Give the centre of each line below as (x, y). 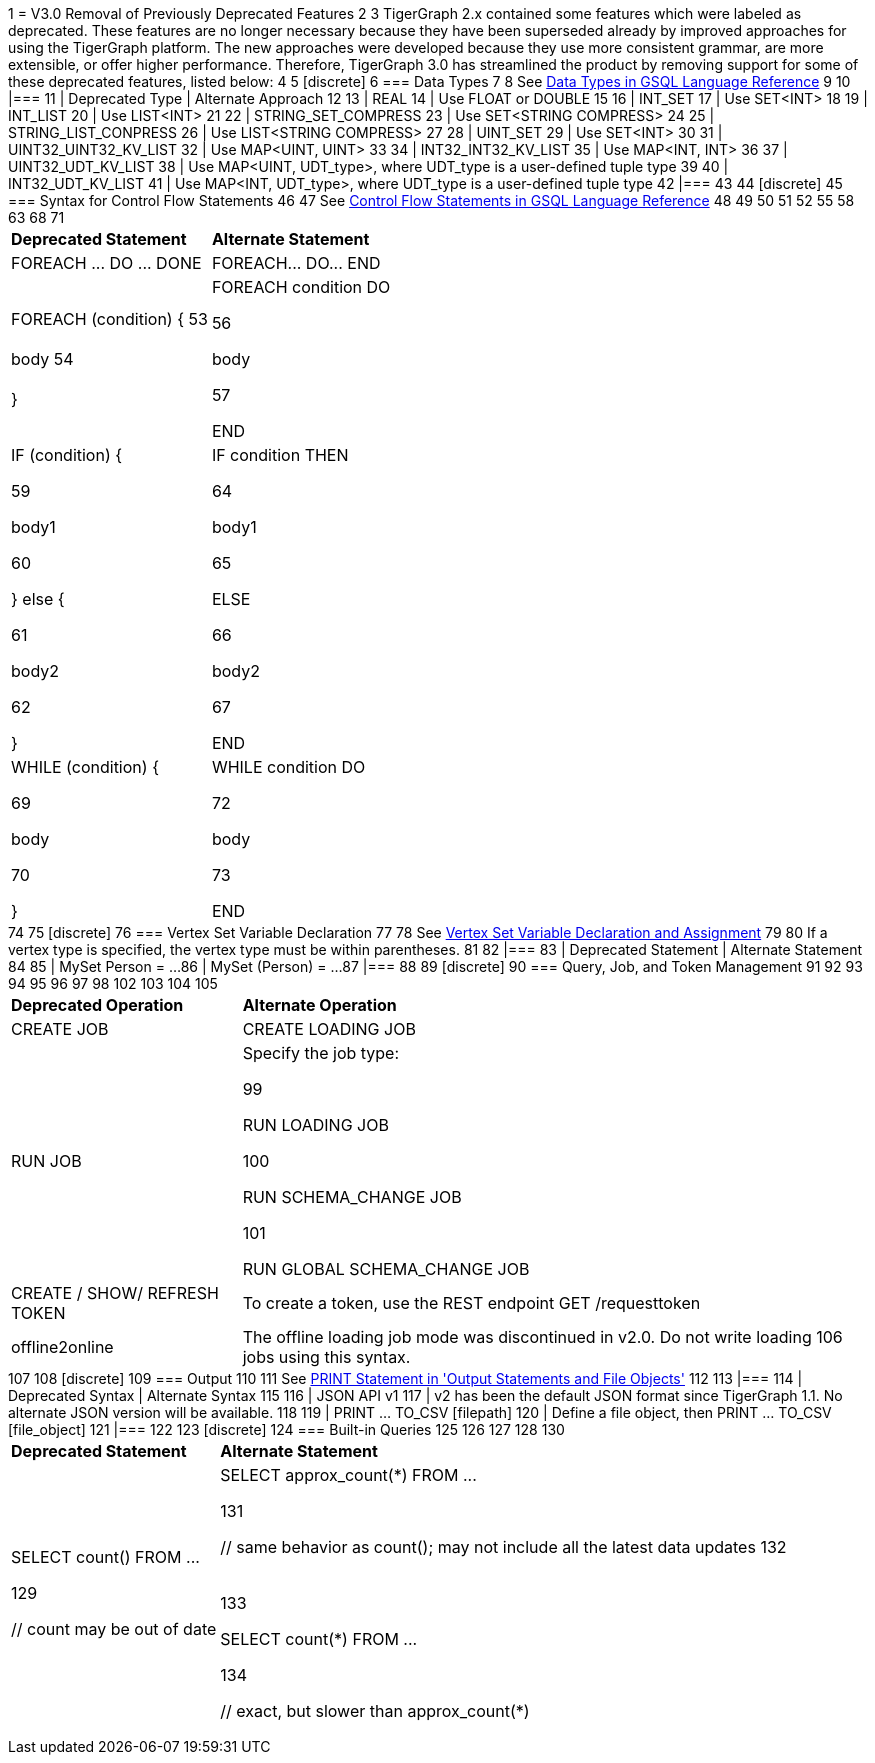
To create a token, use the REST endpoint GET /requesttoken (471, 1303)
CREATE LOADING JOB (329, 1029)
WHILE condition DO (288, 767)
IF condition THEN (280, 455)
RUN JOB (46, 1161)
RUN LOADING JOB (315, 1125)
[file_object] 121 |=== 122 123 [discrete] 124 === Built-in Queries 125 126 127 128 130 (286, 1429)
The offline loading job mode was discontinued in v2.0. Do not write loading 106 (542, 1337)
